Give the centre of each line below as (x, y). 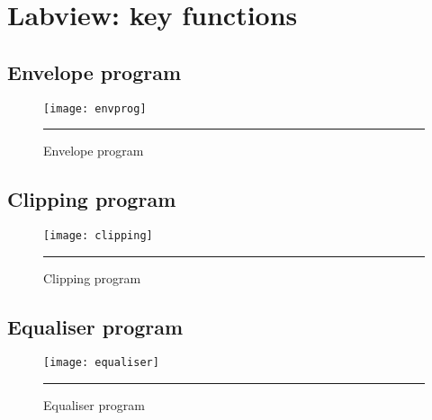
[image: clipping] (98, 236)
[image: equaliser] (101, 363)
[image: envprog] (95, 108)
